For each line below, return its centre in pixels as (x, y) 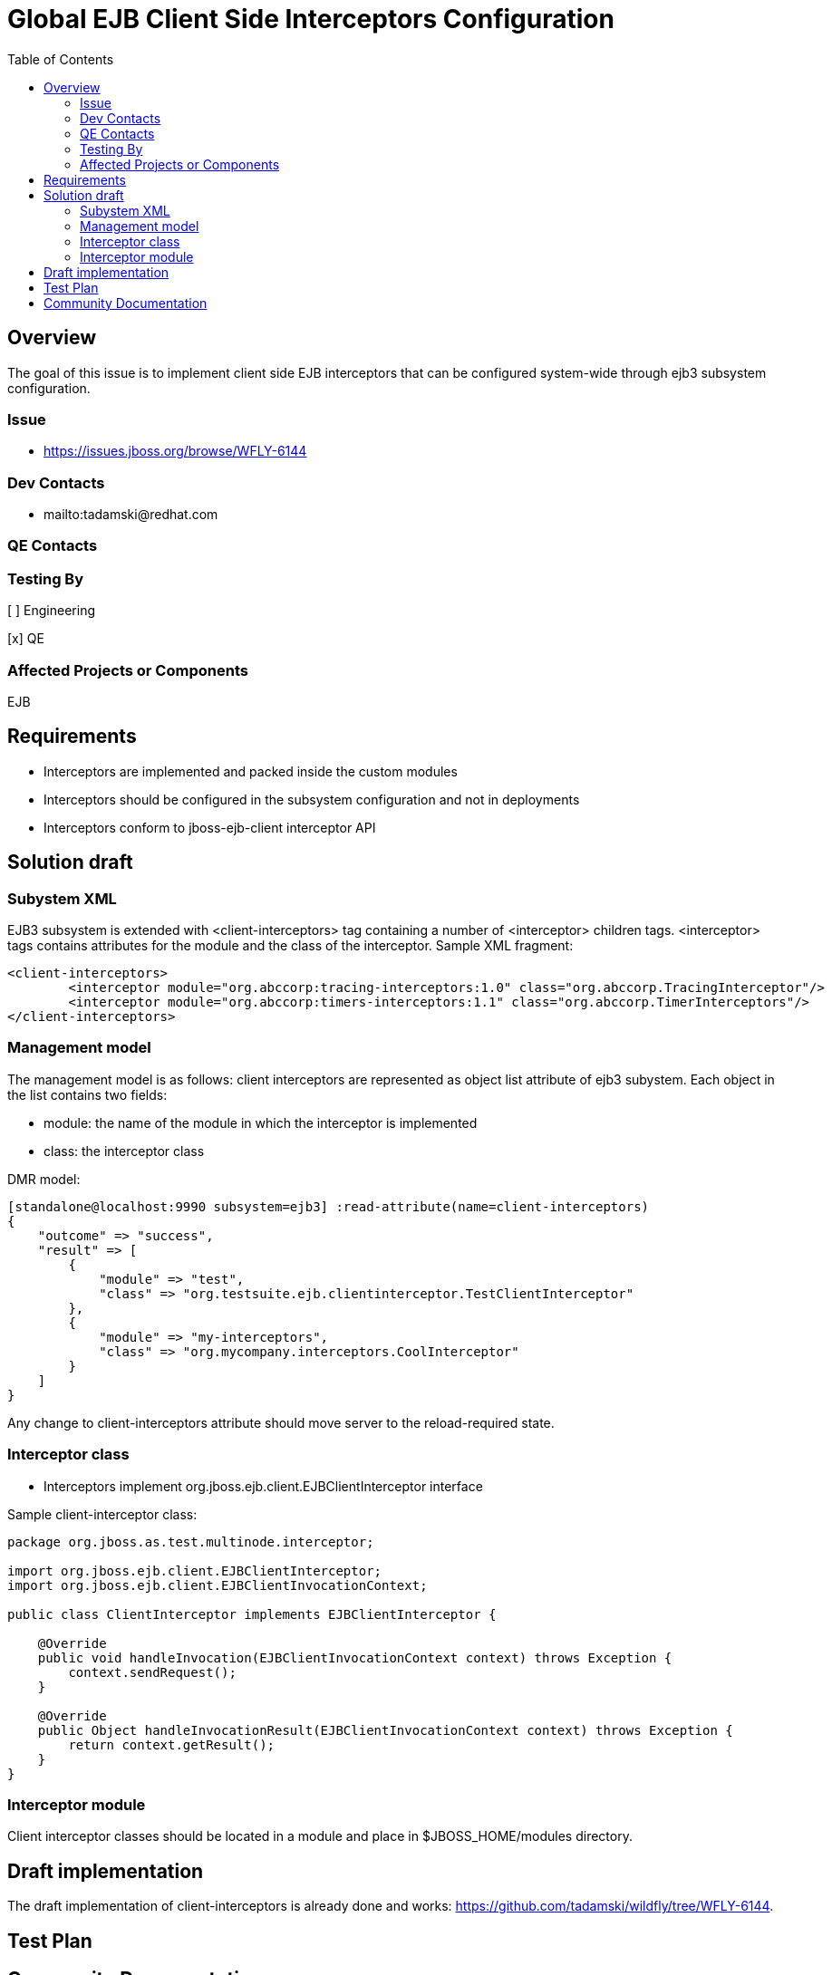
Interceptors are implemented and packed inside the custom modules (251, 771)
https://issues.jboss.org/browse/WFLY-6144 (175, 451)
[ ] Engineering (52, 611)
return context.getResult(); (172, 1744)
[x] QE (26, 639)
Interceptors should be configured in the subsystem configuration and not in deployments (312, 799)
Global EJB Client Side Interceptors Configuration (311, 19)
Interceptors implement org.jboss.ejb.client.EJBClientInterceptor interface (263, 1486)
